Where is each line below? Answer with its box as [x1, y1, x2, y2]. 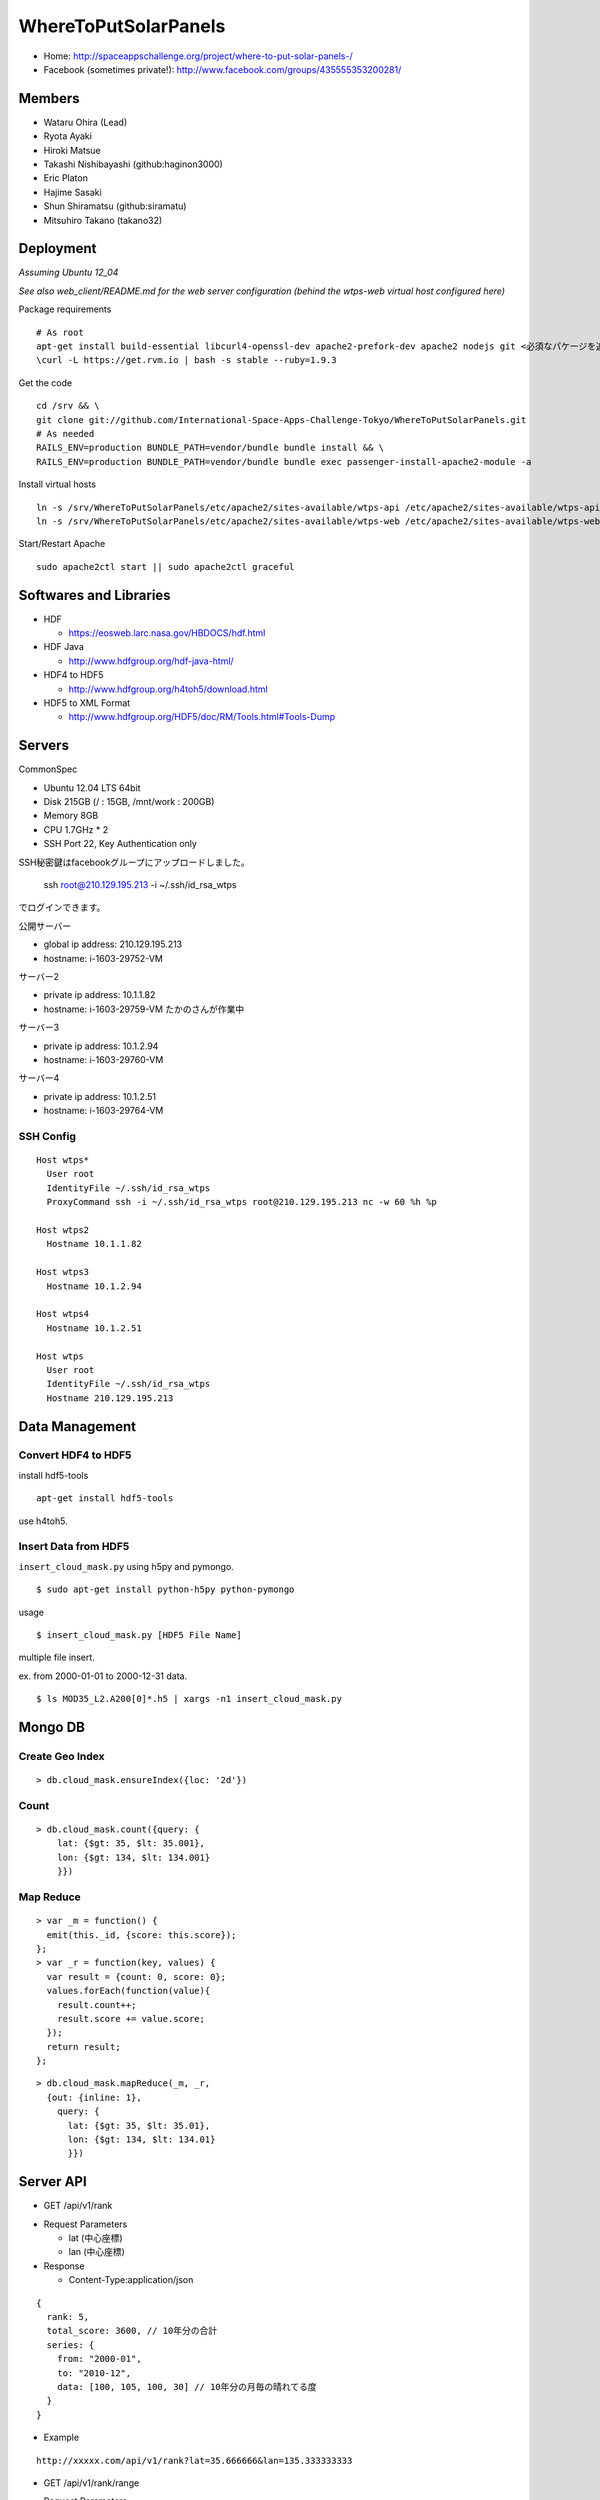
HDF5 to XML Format [43, 696, 131, 709]
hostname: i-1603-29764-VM [43, 1105, 164, 1117]
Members [18, 90, 80, 107]
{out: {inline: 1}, [46, 2091, 142, 2103]
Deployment [18, 240, 97, 257]
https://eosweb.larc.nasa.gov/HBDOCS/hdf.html [68, 627, 266, 639]
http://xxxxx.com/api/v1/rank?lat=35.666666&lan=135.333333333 [36, 2455, 353, 2466]
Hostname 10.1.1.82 [46, 1238, 142, 1250]
